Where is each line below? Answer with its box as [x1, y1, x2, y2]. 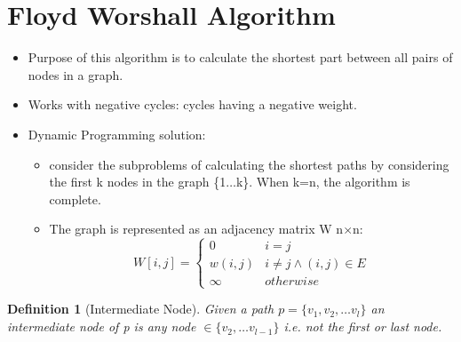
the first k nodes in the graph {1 [49, 172, 227, 191]
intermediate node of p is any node [7, 317, 196, 336]
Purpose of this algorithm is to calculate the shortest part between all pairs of [28, 48, 453, 67]
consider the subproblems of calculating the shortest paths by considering [49, 155, 449, 173]
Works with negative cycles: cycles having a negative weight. [28, 95, 357, 114]
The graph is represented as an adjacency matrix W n [49, 219, 344, 238]
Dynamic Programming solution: [28, 124, 206, 143]
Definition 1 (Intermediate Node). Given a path [7, 299, 274, 318]
